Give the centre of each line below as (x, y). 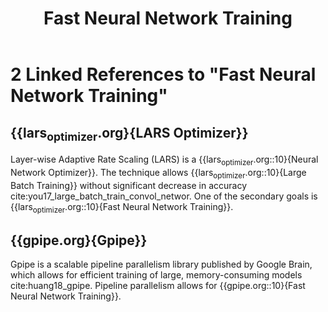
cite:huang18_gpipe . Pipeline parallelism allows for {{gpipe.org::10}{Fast (158, 286)
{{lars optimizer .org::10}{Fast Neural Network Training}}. (122, 207)
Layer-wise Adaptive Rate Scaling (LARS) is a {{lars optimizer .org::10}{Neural (164, 160)
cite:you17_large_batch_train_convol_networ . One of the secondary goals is (164, 196)
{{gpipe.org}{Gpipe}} (79, 240)
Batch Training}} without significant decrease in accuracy (128, 185)
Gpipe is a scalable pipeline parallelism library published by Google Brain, (161, 264)
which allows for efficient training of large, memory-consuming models (156, 275)
